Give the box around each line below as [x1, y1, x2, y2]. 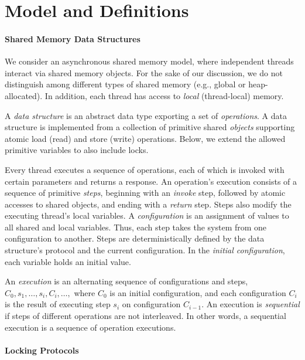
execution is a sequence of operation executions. [5, 321, 176, 333]
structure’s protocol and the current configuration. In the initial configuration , [5, 244, 285, 256]
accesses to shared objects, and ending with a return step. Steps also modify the [5, 198, 292, 210]
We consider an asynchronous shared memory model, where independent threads [5, 55, 294, 67]
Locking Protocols [5, 344, 79, 356]
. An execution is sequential [201, 298, 300, 310]
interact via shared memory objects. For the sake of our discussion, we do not [5, 66, 283, 79]
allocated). [5, 89, 43, 101]
